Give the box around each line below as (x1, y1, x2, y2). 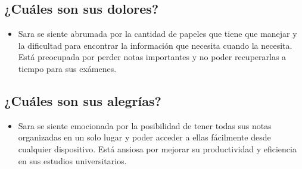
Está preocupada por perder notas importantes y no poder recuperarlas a (18, 51, 287, 63)
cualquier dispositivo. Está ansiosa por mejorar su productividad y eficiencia (18, 142, 297, 155)
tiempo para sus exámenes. (18, 62, 117, 74)
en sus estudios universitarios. (18, 154, 127, 167)
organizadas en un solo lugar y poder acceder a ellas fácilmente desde (18, 131, 271, 143)
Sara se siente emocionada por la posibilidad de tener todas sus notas (18, 119, 272, 132)
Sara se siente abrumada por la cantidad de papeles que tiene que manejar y (18, 27, 297, 40)
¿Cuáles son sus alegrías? (4, 91, 161, 109)
